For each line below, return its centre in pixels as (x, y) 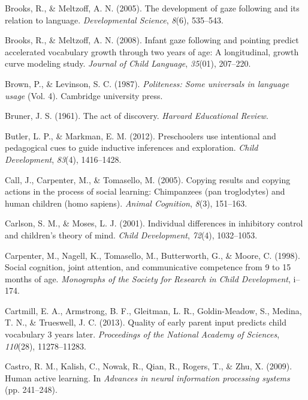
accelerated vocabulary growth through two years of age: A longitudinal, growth (152, 51)
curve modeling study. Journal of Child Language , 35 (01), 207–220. (128, 63)
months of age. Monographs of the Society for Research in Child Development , (148, 278)
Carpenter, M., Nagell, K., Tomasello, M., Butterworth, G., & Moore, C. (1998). (153, 255)
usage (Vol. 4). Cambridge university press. (84, 95)
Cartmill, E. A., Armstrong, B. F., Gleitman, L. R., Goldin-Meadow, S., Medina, (153, 310)
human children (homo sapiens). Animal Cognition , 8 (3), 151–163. (126, 203)
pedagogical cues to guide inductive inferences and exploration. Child (132, 147)
